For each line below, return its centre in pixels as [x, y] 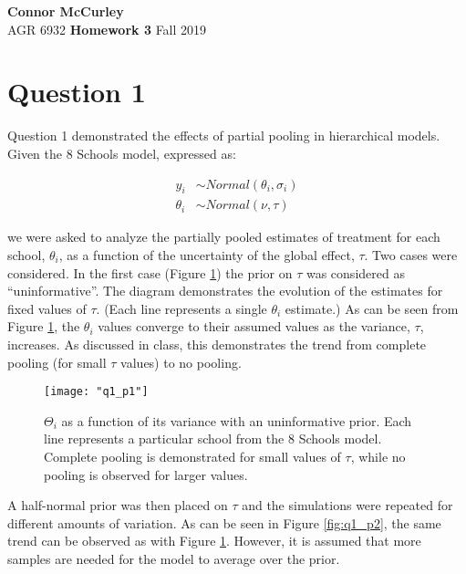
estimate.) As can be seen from [372, 308]
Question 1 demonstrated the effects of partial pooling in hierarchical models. [224, 136]
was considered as [355, 272]
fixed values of [47, 308]
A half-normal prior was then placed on [118, 505]
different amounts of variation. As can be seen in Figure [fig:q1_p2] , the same [224, 522]
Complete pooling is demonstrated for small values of [192, 456]
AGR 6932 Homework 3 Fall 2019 [107, 29]
